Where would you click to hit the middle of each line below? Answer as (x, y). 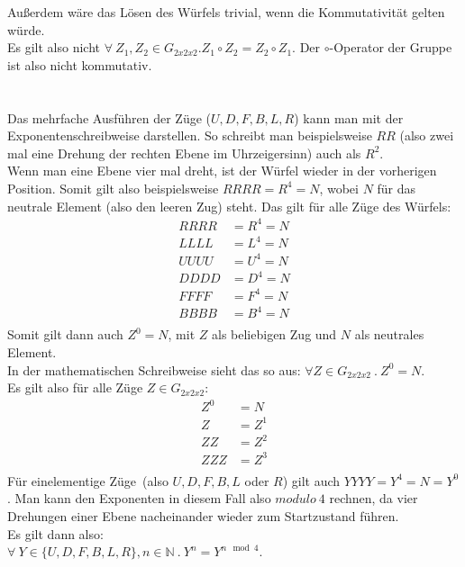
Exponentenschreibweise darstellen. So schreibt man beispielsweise (190, 135)
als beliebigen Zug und (274, 334)
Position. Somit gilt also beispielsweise (113, 188)
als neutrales (389, 334)
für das (397, 188)
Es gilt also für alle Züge (75, 387)
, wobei (339, 188)
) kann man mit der (349, 117)
